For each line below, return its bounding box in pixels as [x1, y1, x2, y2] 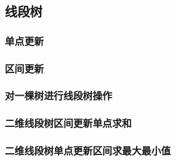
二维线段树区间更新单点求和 [5, 116, 132, 130]
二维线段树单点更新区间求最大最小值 [5, 143, 171, 158]
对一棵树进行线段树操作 [5, 88, 112, 103]
